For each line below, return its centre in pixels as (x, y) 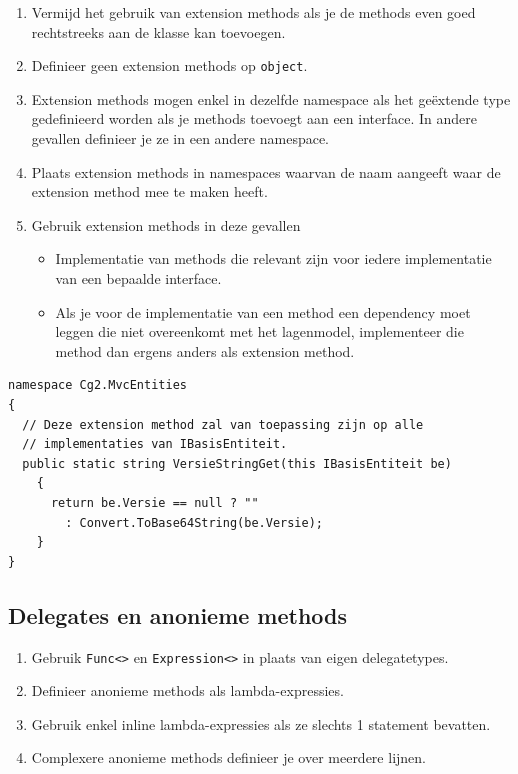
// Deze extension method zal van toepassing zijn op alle (223, 424)
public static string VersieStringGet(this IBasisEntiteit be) (237, 463)
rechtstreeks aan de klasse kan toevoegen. (158, 31)
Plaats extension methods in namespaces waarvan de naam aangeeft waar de (266, 171)
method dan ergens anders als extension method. (205, 350)
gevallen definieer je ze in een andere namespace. (180, 138)
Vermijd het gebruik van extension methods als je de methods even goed (253, 12)
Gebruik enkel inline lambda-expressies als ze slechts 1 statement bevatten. (261, 723)
